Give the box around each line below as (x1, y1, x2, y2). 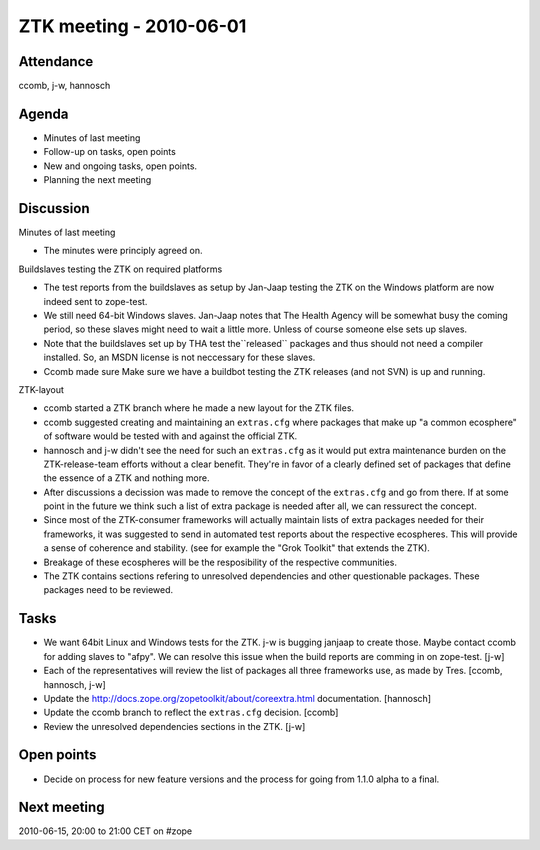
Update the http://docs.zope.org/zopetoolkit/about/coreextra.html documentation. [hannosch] (43, 692, 432, 704)
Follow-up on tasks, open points (43, 146, 177, 158)
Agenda (18, 105, 69, 122)
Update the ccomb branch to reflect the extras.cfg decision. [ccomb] (43, 706, 339, 719)
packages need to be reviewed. (43, 584, 174, 596)
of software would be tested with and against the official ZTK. (43, 430, 298, 442)
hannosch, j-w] (43, 678, 107, 690)
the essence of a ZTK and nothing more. (43, 472, 210, 484)
